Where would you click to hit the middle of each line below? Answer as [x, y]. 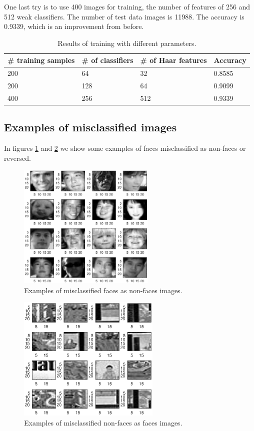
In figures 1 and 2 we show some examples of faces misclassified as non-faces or [125, 148]
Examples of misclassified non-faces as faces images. [103, 422]
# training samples [41, 60]
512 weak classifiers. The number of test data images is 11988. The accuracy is [124, 16]
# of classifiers [107, 60]
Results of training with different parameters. [127, 43]
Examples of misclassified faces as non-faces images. [103, 290]
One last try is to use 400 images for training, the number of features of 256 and [127, 6]
